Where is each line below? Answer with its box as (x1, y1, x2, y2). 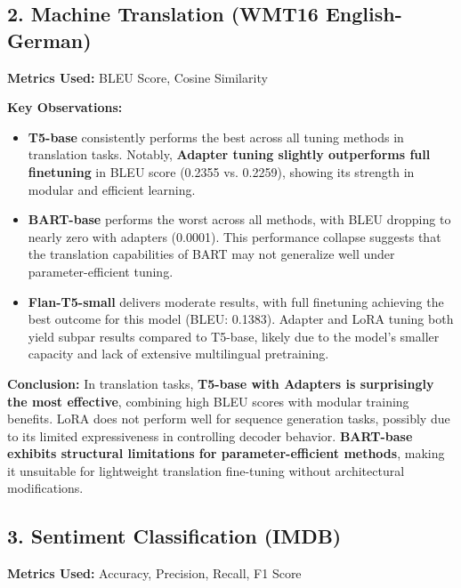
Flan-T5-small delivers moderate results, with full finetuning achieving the (28, 292, 444, 310)
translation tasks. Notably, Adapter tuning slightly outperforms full (28, 145, 431, 164)
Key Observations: (7, 98, 123, 117)
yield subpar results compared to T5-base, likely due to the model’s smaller (28, 326, 440, 345)
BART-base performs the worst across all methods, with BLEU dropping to (28, 210, 451, 229)
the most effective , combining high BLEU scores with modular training (7, 391, 409, 410)
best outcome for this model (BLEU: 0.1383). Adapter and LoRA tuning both (28, 310, 454, 328)
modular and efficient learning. (28, 180, 196, 198)
